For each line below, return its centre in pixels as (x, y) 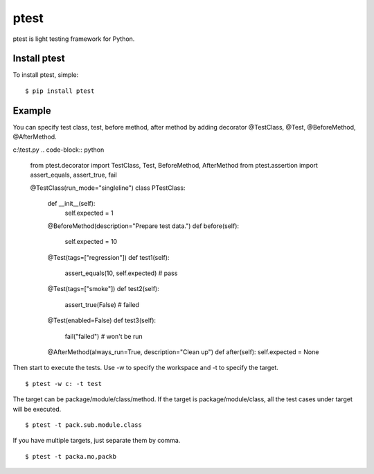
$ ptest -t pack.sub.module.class (83, 425)
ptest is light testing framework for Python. (74, 39)
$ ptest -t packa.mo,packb (71, 456)
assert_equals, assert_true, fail (74, 175)
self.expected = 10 (91, 242)
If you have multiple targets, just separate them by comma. (97, 441)
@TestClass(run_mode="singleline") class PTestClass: (108, 188)
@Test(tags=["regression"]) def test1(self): (108, 257)
